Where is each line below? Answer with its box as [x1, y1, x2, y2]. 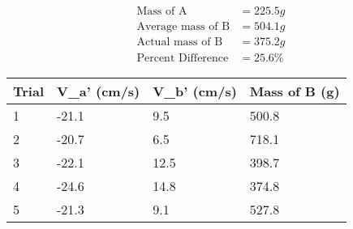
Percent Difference [136, 53, 229, 65]
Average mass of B [136, 21, 230, 33]
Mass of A [136, 6, 187, 18]
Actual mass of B [136, 36, 223, 49]
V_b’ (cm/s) [153, 82, 237, 101]
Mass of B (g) [249, 82, 340, 101]
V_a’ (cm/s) [57, 82, 140, 101]
